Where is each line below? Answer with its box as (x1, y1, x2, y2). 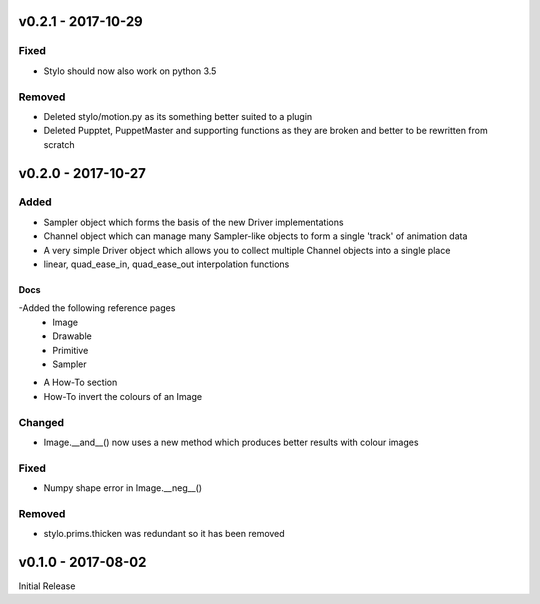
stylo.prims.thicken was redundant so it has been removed (43, 528, 285, 540)
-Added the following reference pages (18, 302, 176, 314)
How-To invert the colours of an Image (43, 390, 203, 402)
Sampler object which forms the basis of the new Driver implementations (43, 216, 344, 228)
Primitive (52, 344, 89, 356)
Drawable (52, 330, 92, 342)
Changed (18, 415, 65, 429)
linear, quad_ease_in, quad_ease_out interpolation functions (43, 258, 290, 270)
